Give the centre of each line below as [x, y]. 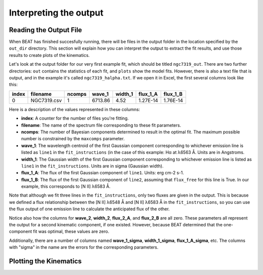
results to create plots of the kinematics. [49, 55]
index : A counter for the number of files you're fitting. [75, 118]
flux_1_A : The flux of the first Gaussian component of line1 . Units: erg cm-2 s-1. [103, 173]
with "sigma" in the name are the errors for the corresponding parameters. [84, 247]
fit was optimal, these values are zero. [71, 232]
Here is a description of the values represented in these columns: [75, 109]
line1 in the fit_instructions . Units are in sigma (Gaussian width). [92, 166]
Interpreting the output [56, 13]
